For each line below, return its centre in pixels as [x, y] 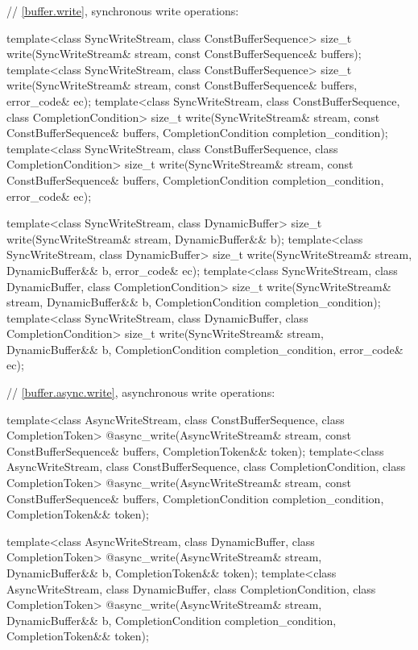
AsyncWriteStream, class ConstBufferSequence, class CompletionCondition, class [206, 467]
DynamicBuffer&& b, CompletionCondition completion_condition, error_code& [205, 349]
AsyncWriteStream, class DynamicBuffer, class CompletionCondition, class [191, 588]
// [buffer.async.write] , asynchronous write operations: [141, 392]
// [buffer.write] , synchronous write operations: [123, 10]
